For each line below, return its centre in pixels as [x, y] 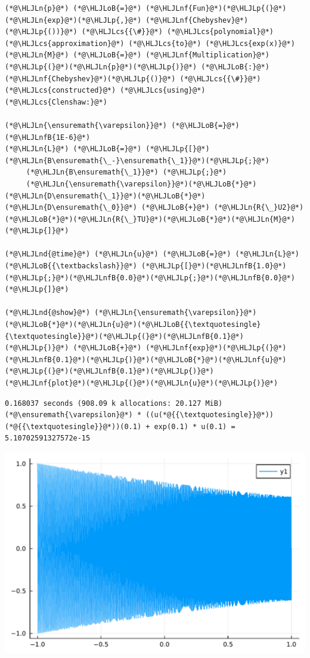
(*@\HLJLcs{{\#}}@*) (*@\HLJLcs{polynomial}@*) [178, 32]
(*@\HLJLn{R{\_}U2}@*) [259, 208]
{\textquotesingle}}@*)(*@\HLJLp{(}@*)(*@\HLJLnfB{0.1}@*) [124, 336]
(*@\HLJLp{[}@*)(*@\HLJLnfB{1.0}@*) [214, 266]
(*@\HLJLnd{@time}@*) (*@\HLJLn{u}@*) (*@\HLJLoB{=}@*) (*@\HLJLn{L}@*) [152, 254]
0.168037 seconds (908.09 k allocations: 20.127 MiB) [114, 403]
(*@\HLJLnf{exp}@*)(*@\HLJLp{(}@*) [216, 348]
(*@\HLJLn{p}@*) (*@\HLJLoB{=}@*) [73, 8]
